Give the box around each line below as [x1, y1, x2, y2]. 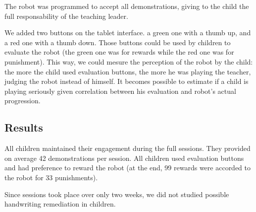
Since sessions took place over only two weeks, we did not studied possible [4, 189, 229, 199]
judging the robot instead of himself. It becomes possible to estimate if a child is [4, 76, 249, 86]
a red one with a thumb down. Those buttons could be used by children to [4, 37, 231, 47]
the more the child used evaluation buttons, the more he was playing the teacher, [4, 66, 251, 76]
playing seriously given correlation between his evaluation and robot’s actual [4, 85, 236, 96]
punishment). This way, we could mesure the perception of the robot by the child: [4, 56, 253, 67]
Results [4, 120, 43, 135]
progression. [4, 95, 41, 106]
